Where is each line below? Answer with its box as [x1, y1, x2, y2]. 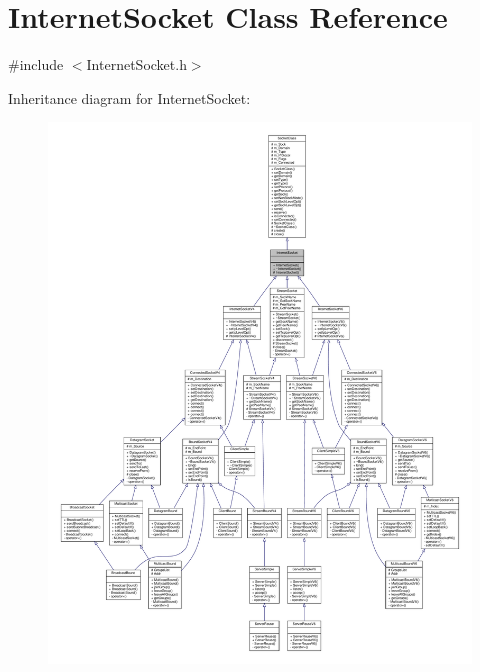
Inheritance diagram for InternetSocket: [8, 87, 251, 108]
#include [8, 54, 64, 75]
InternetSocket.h [86, 54, 187, 75]
